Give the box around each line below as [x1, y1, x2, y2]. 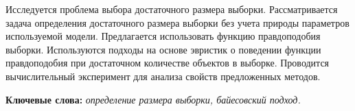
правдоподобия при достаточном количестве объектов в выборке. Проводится [5, 56, 330, 70]
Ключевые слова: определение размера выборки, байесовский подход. [5, 92, 301, 106]
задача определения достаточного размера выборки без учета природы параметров [5, 15, 350, 29]
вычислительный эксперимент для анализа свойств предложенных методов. [5, 69, 321, 83]
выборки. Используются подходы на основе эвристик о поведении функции [5, 42, 321, 56]
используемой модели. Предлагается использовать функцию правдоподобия [5, 29, 321, 43]
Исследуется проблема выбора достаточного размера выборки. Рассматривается [5, 2, 338, 16]
